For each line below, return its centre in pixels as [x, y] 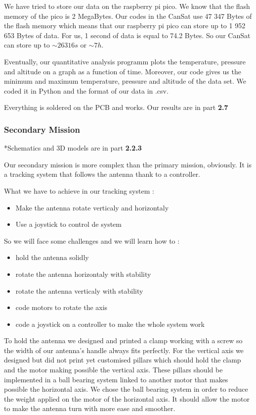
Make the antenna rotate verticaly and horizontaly [92, 207]
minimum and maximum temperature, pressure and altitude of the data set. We [125, 81]
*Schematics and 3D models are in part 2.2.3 [73, 148]
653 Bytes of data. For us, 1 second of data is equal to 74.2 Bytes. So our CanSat [127, 35]
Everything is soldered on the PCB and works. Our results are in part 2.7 [116, 107]
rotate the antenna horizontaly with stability [83, 274]
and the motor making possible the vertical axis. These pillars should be [113, 370]
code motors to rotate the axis [62, 307]
